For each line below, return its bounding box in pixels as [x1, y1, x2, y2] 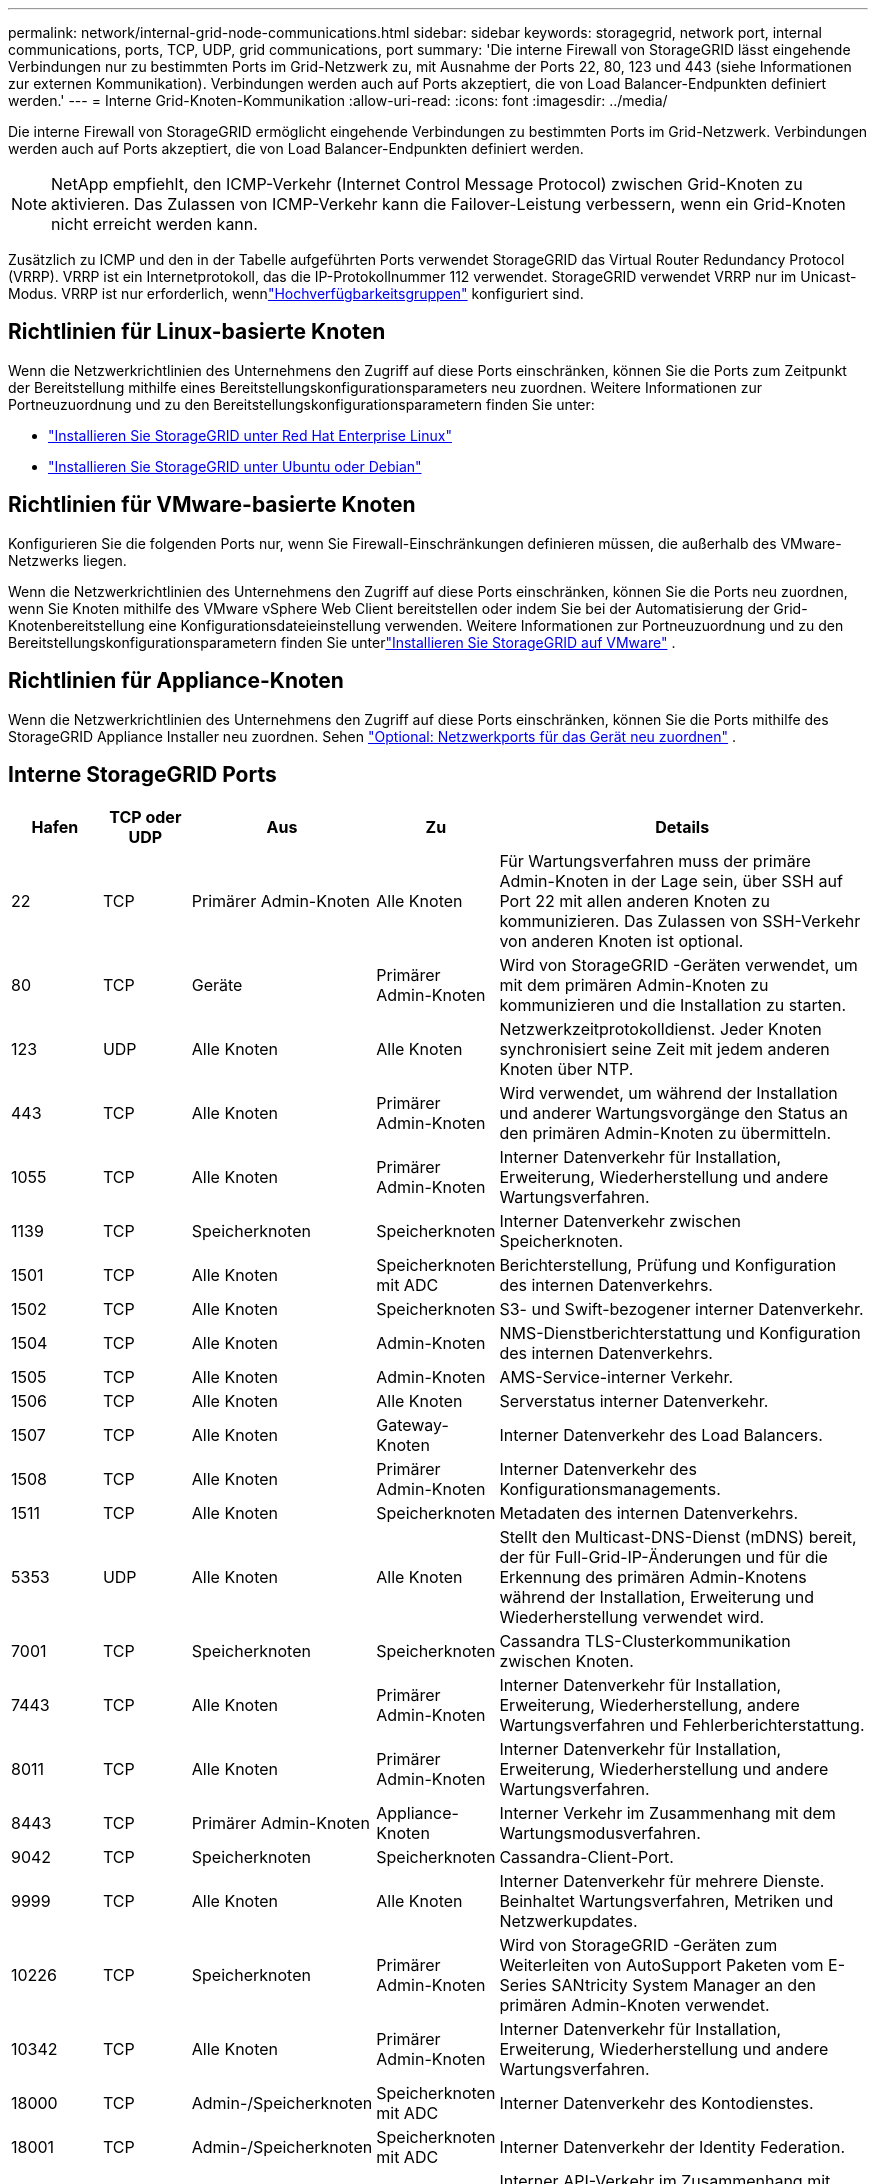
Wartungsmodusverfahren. [499, 1823, 701, 1844]
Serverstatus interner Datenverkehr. [499, 1391, 769, 1412]
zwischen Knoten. [499, 1651, 634, 1672]
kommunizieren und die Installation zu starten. [499, 995, 847, 1016]
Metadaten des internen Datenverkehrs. [499, 1503, 799, 1524]
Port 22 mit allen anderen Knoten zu [499, 891, 770, 912]
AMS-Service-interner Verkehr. [499, 1367, 734, 1388]
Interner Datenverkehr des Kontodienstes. [499, 2093, 814, 2114]
